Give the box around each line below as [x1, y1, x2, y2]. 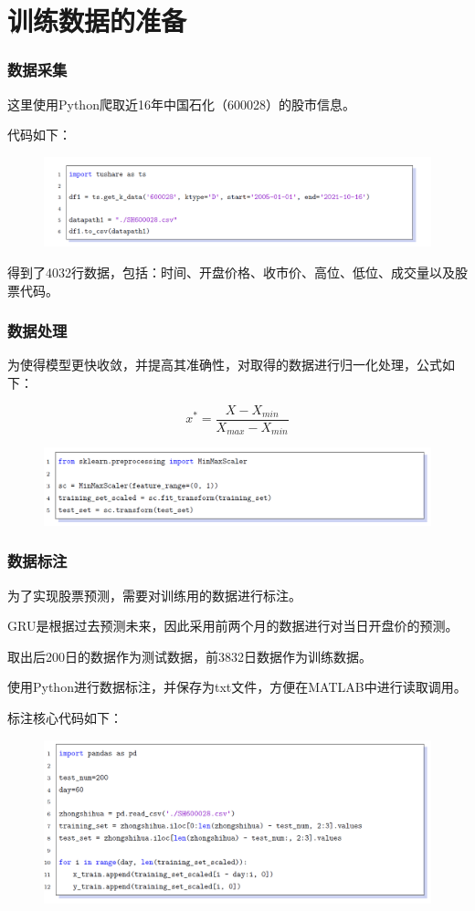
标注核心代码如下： [7, 708, 122, 728]
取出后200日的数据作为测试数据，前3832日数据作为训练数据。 [7, 646, 372, 665]
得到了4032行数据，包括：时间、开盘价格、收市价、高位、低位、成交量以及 [7, 263, 455, 282]
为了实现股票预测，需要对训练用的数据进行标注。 [7, 585, 301, 604]
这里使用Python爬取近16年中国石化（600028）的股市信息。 [7, 94, 355, 113]
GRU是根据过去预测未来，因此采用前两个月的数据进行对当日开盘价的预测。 [7, 616, 459, 635]
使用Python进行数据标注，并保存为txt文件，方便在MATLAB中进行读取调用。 [7, 677, 467, 696]
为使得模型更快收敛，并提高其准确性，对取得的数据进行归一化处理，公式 [7, 355, 442, 374]
